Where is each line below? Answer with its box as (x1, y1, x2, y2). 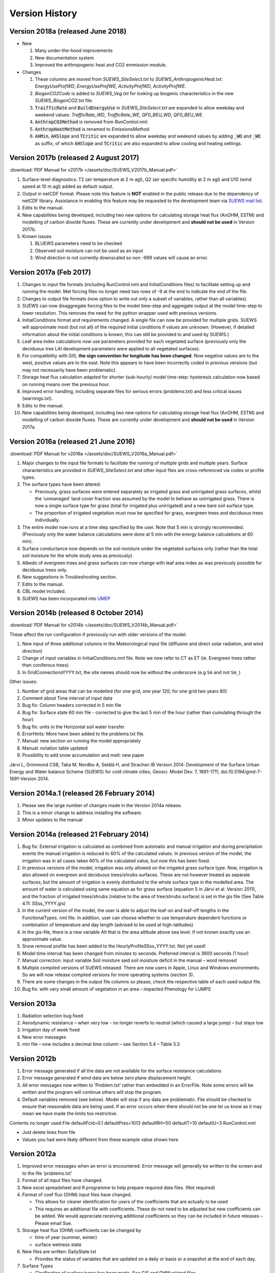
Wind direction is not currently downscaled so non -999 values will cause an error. (35, 255, 208, 261)
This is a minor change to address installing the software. (22, 810, 143, 816)
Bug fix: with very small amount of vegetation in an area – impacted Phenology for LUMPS (22, 986, 211, 992)
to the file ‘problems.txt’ (22, 1170, 72, 1176)
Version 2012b (9, 1054, 57, 1063)
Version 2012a (9, 1150, 56, 1158)
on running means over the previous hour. (22, 381, 111, 387)
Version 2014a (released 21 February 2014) (9, 830, 149, 839)
